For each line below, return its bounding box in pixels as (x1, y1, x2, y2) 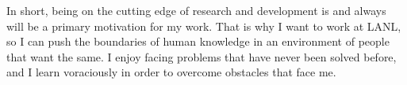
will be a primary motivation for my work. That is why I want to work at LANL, (6, 17, 401, 34)
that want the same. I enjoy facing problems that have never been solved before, (6, 48, 397, 65)
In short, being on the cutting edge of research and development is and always (6, 2, 386, 18)
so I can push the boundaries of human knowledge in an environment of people (6, 33, 390, 50)
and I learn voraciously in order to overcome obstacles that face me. (6, 64, 336, 80)
